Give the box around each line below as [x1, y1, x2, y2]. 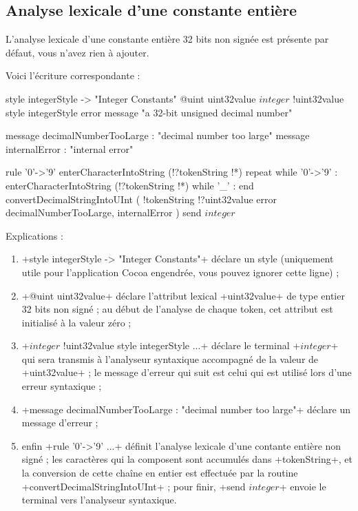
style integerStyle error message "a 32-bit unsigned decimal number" [6, 105, 293, 119]
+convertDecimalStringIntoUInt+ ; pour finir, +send [21, 479, 246, 493]
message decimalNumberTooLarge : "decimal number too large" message [6, 128, 310, 143]
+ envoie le [279, 479, 326, 493]
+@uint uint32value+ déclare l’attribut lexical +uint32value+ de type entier [21, 288, 345, 302]
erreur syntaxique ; [21, 379, 102, 393]
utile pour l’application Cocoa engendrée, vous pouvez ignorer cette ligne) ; [21, 264, 339, 279]
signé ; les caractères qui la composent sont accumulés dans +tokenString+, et [21, 452, 352, 466]
